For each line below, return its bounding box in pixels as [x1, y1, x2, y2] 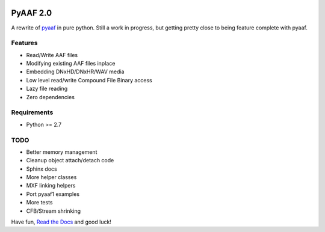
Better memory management [26, 148, 97, 156]
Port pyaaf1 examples [26, 190, 80, 198]
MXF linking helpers [26, 182, 76, 189]
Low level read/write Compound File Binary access [26, 76, 153, 84]
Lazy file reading [26, 85, 68, 93]
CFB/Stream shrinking [26, 207, 81, 215]
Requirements [11, 108, 54, 117]
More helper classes [26, 174, 77, 181]
